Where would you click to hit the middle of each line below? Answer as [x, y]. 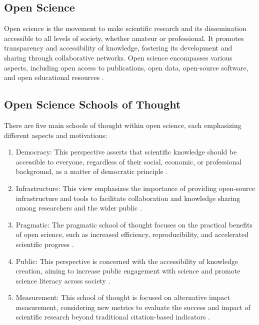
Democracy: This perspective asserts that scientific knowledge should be [126, 152]
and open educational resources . [54, 77]
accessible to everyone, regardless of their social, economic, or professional [129, 161]
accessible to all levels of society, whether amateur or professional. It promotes [124, 38]
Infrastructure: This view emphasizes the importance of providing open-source [135, 188]
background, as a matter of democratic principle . [92, 171]
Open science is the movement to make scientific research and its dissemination [125, 28]
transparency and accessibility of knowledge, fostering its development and [118, 48]
